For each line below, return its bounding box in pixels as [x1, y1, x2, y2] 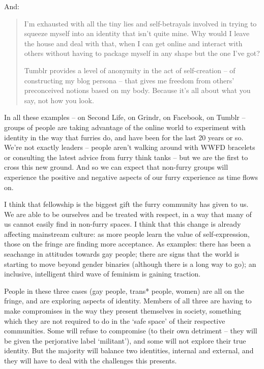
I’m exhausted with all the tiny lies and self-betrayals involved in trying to [24, 18, 257, 28]
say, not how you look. [24, 95, 94, 105]
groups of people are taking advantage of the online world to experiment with [4, 121, 246, 132]
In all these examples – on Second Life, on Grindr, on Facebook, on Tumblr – [4, 112, 246, 122]
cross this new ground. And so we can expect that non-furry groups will [4, 162, 228, 172]
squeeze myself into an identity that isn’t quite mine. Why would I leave [24, 28, 250, 39]
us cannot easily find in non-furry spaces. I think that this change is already [4, 219, 241, 229]
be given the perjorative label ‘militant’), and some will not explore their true [4, 335, 246, 346]
